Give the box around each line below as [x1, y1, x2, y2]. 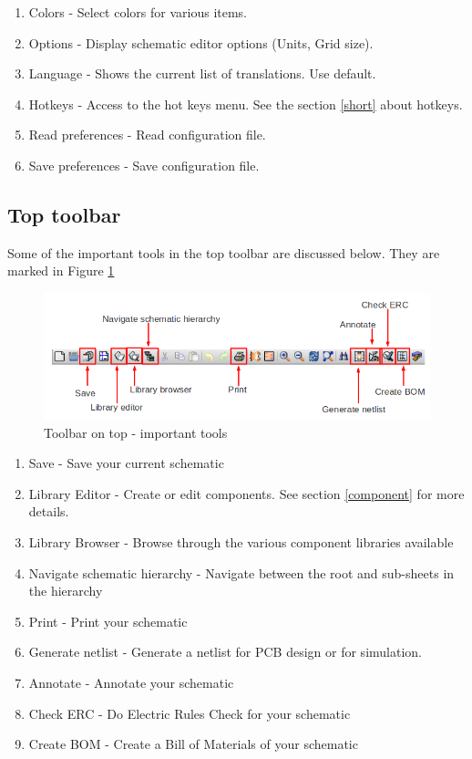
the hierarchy [28, 581, 103, 600]
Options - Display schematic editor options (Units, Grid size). [28, 33, 374, 52]
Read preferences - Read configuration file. [28, 125, 266, 144]
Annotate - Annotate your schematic [28, 672, 234, 691]
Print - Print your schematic [28, 611, 188, 630]
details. [28, 502, 69, 521]
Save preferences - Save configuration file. [28, 155, 260, 174]
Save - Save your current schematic [28, 453, 224, 473]
